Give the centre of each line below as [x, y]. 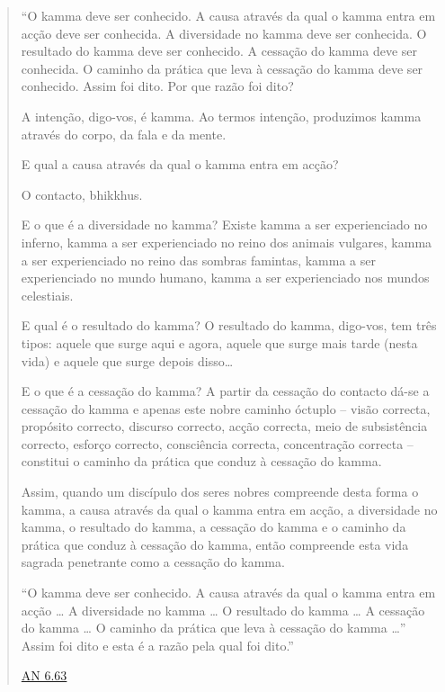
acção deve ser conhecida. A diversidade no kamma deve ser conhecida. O [224, 33]
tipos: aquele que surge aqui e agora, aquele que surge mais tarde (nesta [219, 342]
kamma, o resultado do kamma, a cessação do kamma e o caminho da [214, 527]
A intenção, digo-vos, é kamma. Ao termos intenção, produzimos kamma [221, 116]
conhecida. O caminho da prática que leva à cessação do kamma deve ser [222, 68]
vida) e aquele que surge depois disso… [127, 360]
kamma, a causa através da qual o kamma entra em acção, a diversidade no [229, 509]
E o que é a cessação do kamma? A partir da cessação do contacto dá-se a [225, 391]
